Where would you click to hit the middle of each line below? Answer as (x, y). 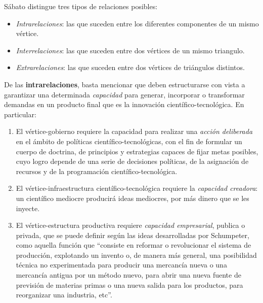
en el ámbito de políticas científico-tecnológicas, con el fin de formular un (129, 141)
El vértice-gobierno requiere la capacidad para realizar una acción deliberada (134, 131)
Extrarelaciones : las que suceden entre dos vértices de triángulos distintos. (130, 67)
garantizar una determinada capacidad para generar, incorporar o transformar (124, 94)
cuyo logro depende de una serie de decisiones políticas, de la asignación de (132, 161)
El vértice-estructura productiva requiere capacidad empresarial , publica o (130, 225)
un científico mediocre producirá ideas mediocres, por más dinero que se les (133, 198)
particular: (20, 114)
